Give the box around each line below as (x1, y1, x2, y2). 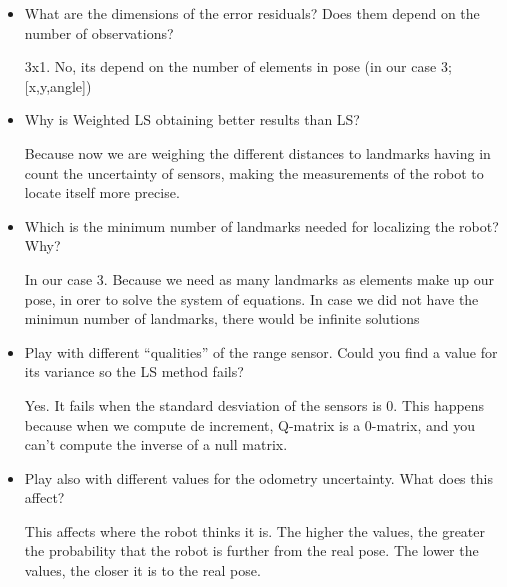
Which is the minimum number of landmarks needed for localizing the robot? (24, 215, 499, 236)
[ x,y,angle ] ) (24, 75, 92, 96)
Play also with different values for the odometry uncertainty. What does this (24, 467, 493, 488)
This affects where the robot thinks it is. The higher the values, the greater (24, 520, 486, 541)
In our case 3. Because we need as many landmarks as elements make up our (24, 268, 495, 289)
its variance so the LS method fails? (24, 361, 244, 382)
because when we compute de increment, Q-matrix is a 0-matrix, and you (24, 414, 475, 435)
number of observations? (24, 22, 174, 43)
